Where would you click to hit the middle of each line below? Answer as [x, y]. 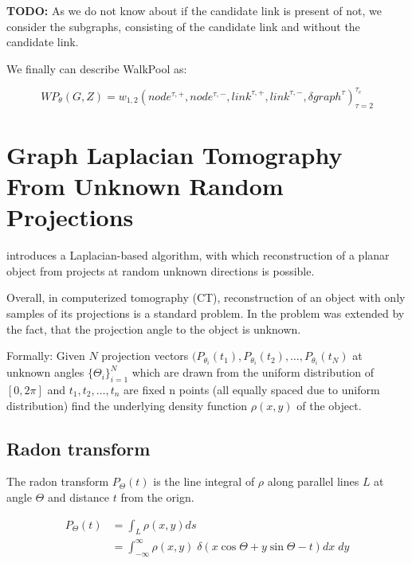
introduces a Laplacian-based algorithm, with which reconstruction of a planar [198, 255]
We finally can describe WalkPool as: [97, 68]
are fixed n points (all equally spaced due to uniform [252, 390]
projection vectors [145, 356]
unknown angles [45, 372]
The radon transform [58, 481]
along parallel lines [313, 481]
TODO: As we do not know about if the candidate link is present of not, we [194, 10]
